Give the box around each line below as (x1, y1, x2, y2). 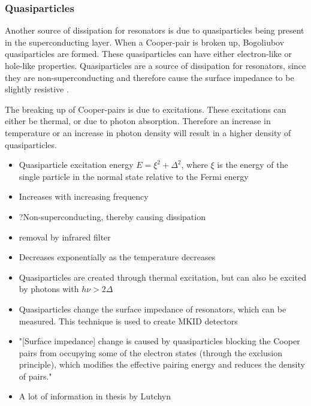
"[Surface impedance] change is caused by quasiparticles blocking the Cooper (19, 335, 300, 347)
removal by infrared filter (19, 230, 111, 243)
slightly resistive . (5, 83, 69, 95)
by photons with (19, 282, 79, 295)
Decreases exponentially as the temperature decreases (19, 251, 216, 263)
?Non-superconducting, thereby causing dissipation (19, 210, 206, 222)
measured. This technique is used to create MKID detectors (19, 314, 238, 327)
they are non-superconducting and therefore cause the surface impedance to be (5, 71, 294, 83)
